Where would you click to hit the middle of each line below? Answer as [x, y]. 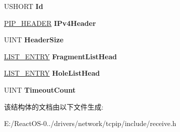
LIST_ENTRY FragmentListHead [61, 56]
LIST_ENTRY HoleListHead [52, 73]
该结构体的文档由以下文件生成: [54, 106]
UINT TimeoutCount [40, 89]
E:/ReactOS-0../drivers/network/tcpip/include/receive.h [90, 123]
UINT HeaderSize [34, 40]
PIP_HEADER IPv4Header [50, 23]
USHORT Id [24, 6]
